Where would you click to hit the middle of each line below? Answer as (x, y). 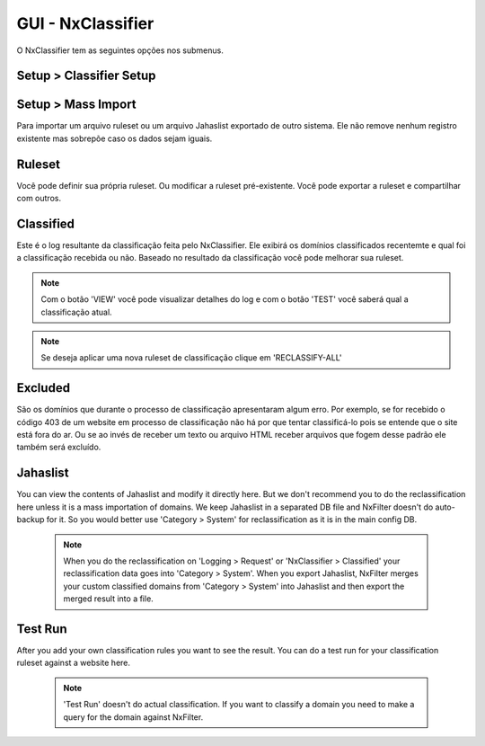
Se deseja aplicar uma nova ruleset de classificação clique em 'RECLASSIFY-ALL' (191, 358)
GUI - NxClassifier (85, 23)
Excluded (44, 388)
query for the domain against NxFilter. (133, 717)
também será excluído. (59, 447)
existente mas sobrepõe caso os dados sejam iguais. (115, 138)
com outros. (39, 199)
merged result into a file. (109, 599)
